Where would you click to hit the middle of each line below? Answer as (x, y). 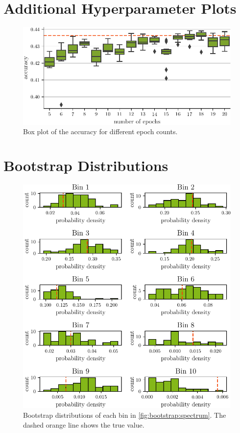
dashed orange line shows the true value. (84, 424)
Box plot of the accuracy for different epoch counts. (100, 131)
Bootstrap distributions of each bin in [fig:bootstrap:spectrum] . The (125, 415)
